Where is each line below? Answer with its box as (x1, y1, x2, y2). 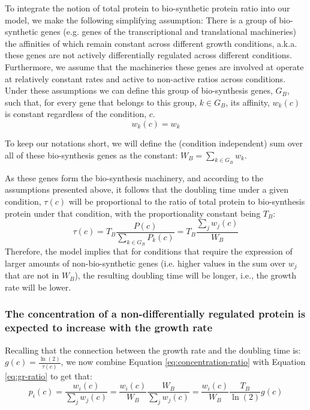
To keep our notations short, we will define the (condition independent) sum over (5, 136, 303, 149)
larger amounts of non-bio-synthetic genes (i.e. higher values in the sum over (5, 256, 285, 269)
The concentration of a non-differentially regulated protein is (5, 306, 306, 321)
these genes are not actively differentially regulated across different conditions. (5, 49, 292, 61)
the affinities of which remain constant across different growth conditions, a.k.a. (5, 37, 297, 49)
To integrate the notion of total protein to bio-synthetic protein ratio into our (5, 2, 290, 14)
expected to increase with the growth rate (5, 320, 213, 335)
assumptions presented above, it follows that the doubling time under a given (5, 183, 288, 196)
